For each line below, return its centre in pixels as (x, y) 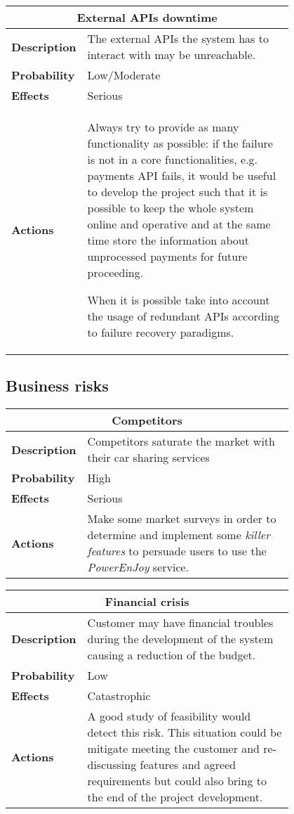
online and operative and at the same (179, 224)
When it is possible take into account (179, 300)
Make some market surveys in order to (182, 519)
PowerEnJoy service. (138, 567)
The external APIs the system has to (178, 38)
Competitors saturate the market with (181, 441)
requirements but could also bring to (177, 781)
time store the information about (168, 240)
